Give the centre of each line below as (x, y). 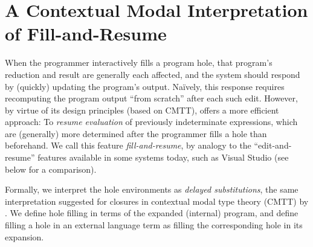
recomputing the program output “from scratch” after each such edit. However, (151, 98)
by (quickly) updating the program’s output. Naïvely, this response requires (145, 86)
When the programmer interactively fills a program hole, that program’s (139, 63)
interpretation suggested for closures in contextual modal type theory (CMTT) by (157, 201)
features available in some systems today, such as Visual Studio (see (163, 157)
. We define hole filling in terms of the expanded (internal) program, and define (152, 213)
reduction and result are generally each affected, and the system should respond (153, 74)
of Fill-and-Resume (86, 34)
